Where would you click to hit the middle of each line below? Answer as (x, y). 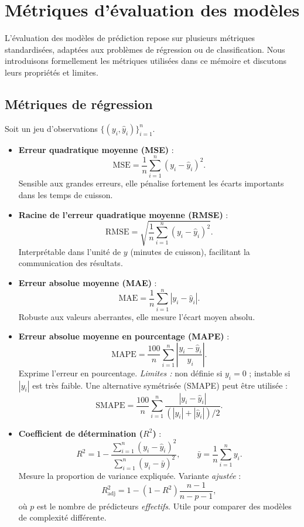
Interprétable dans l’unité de (70, 251)
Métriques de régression (79, 103)
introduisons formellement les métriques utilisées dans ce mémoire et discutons (146, 61)
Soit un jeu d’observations (51, 128)
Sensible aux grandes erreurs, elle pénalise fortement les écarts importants (151, 183)
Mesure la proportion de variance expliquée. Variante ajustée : (130, 475)
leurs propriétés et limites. (52, 72)
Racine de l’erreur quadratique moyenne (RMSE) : (123, 214)
